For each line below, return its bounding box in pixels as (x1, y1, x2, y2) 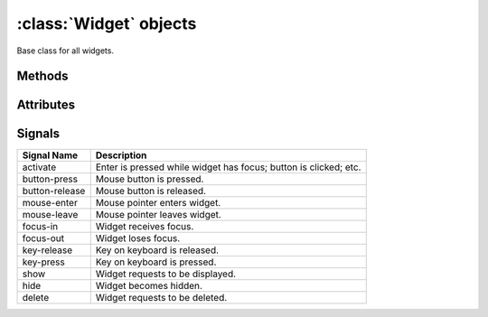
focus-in (22, 220, 59, 233)
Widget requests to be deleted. (95, 292, 228, 304)
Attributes (16, 98, 76, 113)
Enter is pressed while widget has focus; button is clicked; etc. (95, 161, 361, 173)
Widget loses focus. (95, 232, 181, 245)
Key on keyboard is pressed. (95, 256, 217, 268)
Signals (16, 126, 61, 142)
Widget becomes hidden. (95, 280, 203, 293)
